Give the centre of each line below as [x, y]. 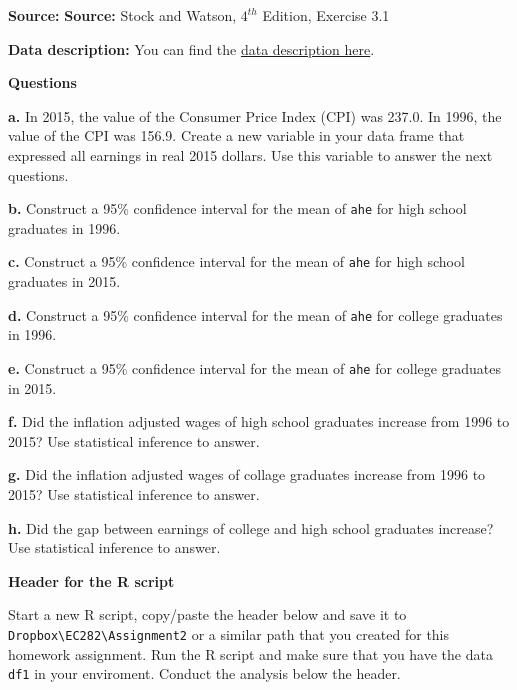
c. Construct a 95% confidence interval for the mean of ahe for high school [236, 261]
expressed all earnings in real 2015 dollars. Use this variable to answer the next [250, 154]
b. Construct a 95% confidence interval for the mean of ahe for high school [237, 208]
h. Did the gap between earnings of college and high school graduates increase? [251, 527]
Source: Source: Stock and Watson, [122, 15]
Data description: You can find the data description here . [191, 48]
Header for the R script [91, 580]
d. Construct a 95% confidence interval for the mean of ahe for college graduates [255, 314]
